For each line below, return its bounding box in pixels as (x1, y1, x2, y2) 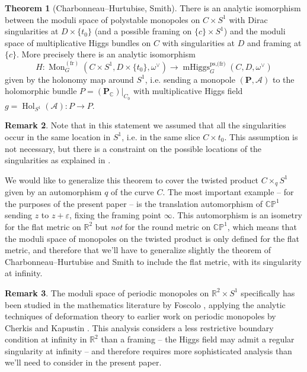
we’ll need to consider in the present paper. (5, 356, 162, 368)
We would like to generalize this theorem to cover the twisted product (5, 173, 259, 186)
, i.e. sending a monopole (145, 73, 235, 85)
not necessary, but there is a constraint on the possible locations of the (5, 142, 262, 154)
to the (272, 73, 295, 85)
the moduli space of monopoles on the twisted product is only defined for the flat (5, 232, 300, 244)
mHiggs (183, 63, 210, 72)
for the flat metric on (5, 220, 81, 232)
